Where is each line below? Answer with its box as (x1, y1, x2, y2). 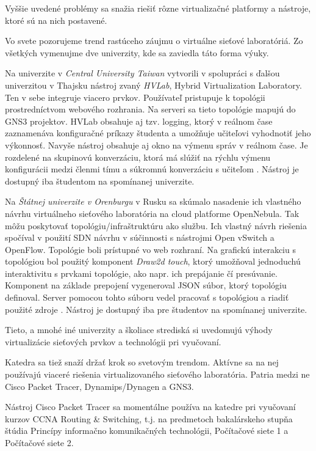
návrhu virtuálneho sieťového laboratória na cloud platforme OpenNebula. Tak (5, 207, 300, 219)
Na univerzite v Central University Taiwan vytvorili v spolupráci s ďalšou (5, 67, 280, 79)
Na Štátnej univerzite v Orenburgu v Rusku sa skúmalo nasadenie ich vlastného (5, 195, 301, 208)
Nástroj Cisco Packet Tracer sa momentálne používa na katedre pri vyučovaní (5, 400, 296, 413)
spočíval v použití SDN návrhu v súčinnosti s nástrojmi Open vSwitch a (5, 231, 275, 244)
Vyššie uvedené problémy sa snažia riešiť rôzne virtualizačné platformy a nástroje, (5, 2, 311, 14)
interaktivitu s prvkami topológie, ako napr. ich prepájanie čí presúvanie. (5, 266, 278, 279)
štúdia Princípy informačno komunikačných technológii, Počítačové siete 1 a (5, 424, 289, 437)
